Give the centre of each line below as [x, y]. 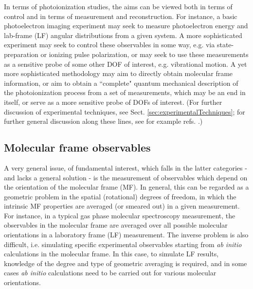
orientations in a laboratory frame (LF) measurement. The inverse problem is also [126, 235]
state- [225, 45]
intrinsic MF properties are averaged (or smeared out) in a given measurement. [122, 206]
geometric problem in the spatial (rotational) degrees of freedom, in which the [120, 196]
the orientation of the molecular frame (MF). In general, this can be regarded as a [126, 187]
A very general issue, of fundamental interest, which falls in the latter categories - [126, 167]
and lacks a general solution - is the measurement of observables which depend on [126, 177]
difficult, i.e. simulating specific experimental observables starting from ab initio [123, 244]
